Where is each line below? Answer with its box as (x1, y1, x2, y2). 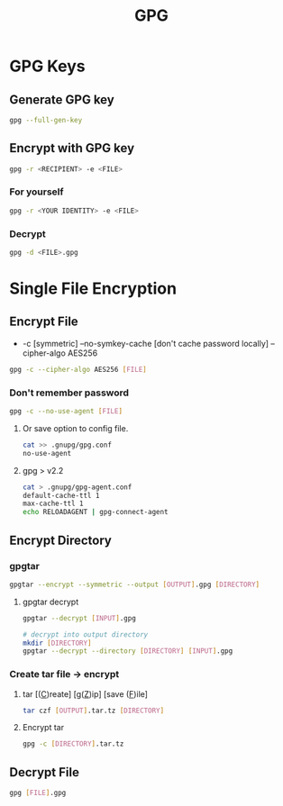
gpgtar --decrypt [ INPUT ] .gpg (22, 613, 137, 622)
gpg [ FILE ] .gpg (9, 789, 67, 798)
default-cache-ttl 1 (22, 491, 100, 500)
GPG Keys (9, 56, 86, 77)
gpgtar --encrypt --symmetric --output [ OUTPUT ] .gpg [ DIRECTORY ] (9, 580, 260, 589)
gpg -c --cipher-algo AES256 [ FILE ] (9, 365, 147, 374)
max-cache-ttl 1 (22, 499, 84, 509)
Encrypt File (9, 314, 78, 330)
